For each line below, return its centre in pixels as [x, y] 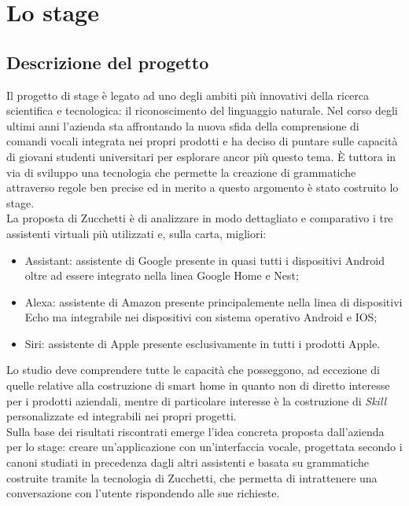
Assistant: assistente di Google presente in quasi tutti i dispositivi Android [204, 260]
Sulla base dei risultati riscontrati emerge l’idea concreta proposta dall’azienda [195, 431]
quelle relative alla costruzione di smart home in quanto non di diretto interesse [198, 385]
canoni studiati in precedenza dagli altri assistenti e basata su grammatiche [188, 462]
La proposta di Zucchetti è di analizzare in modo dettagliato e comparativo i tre [200, 218]
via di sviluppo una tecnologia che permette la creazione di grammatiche [181, 172]
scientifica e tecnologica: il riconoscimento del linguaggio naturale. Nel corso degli [202, 110]
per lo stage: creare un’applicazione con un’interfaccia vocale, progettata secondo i [204, 447]
